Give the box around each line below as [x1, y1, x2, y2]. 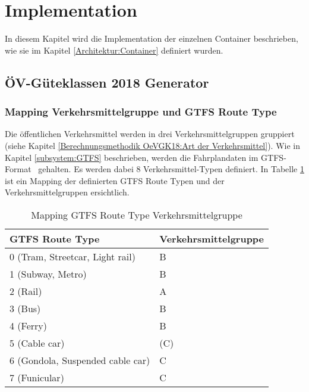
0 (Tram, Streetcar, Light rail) [10, 249, 135, 263]
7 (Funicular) [10, 370, 64, 384]
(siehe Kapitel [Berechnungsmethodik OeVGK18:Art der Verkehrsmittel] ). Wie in [5, 139, 300, 151]
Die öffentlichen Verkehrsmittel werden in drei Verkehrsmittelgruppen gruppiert [5, 127, 295, 140]
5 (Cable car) [10, 335, 65, 350]
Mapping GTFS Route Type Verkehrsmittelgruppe [31, 207, 242, 222]
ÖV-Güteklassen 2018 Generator [5, 73, 209, 91]
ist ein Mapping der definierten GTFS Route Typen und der [5, 174, 225, 186]
